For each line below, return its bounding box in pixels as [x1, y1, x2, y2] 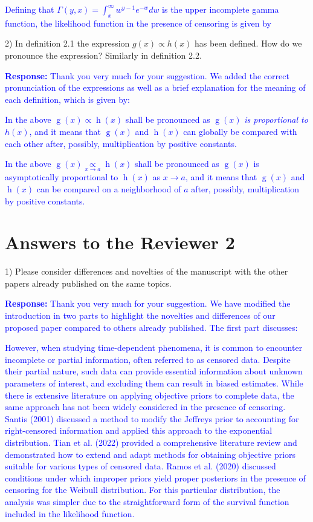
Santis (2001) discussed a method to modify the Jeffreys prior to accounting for [5, 412, 299, 425]
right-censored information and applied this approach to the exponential [5, 424, 273, 437]
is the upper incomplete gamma [162, 3, 279, 15]
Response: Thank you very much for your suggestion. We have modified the [5, 297, 291, 310]
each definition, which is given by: [5, 93, 130, 105]
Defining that [5, 3, 54, 15]
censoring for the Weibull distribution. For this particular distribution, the [5, 483, 280, 496]
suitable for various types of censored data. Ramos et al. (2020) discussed [5, 460, 276, 472]
